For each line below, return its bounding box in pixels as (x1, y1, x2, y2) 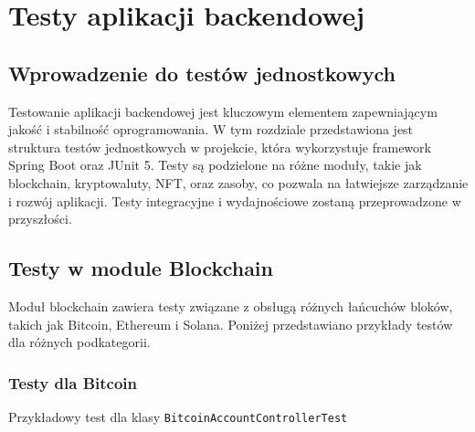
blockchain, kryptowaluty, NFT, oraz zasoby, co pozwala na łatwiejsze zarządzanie (8, 173, 469, 192)
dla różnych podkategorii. (8, 332, 151, 352)
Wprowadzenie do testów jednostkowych (8, 58, 396, 87)
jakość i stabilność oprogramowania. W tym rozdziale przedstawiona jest (8, 120, 414, 139)
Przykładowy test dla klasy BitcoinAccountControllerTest (8, 406, 348, 426)
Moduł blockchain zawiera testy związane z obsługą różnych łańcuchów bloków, (8, 296, 453, 315)
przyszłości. (8, 209, 72, 228)
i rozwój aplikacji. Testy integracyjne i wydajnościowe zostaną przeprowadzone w (8, 191, 461, 210)
